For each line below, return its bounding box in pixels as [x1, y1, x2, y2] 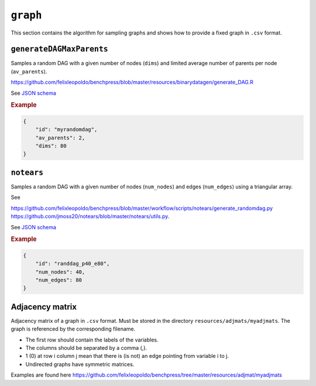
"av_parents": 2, [35, 135, 85, 141]
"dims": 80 [35, 143, 67, 149]
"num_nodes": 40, [35, 268, 85, 275]
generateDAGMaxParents [11, 44, 108, 54]
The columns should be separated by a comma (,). [25, 344, 147, 351]
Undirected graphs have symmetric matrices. [25, 360, 135, 368]
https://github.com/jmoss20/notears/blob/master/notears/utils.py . [11, 213, 170, 220]
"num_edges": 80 [35, 277, 82, 283]
